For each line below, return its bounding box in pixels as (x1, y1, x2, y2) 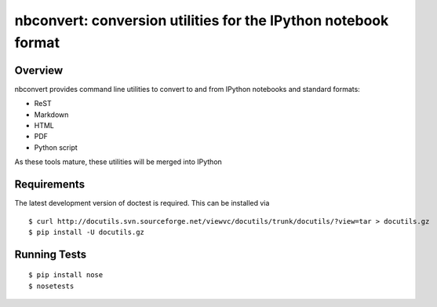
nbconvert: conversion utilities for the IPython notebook (14, 12, 389, 29)
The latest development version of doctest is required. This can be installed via (14, 199, 270, 208)
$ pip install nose (28, 271, 104, 280)
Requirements (14, 177, 86, 192)
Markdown (34, 110, 69, 119)
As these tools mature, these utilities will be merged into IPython (14, 157, 223, 166)
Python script (34, 142, 78, 152)
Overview (14, 64, 64, 77)
